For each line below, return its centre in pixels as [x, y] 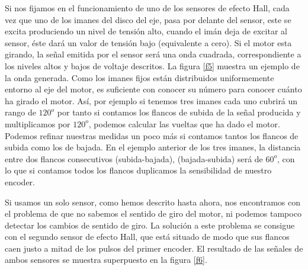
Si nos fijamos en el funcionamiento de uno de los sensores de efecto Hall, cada [147, 8]
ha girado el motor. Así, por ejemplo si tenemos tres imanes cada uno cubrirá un [151, 100]
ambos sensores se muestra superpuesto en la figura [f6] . [106, 260]
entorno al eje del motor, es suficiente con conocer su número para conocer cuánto [153, 89]
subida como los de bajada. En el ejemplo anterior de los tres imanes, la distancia [153, 147]
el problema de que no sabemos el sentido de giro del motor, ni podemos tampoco [153, 213]
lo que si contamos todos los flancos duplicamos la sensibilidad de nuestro [138, 170]
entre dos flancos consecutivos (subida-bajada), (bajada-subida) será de [134, 158]
